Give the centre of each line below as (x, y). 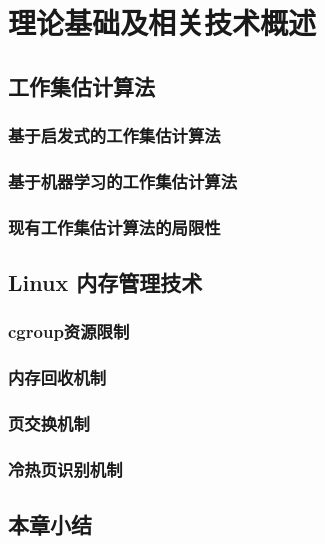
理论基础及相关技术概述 (162, 22)
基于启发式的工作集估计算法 (114, 135)
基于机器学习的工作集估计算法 (123, 180)
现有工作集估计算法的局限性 (114, 226)
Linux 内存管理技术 (105, 282)
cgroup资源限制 (69, 331)
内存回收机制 (57, 377)
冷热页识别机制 (65, 468)
